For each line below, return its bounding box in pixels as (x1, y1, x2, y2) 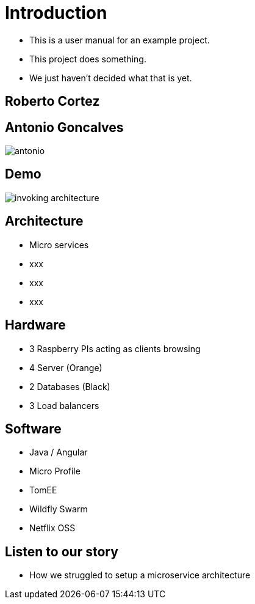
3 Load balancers (29, 400, 99, 411)
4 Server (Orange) (29, 362, 102, 373)
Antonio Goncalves (5, 119, 124, 135)
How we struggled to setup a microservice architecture (29, 570, 251, 581)
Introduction (5, 2, 107, 23)
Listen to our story (5, 543, 118, 559)
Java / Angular (29, 447, 88, 458)
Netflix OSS (29, 523, 76, 534)
